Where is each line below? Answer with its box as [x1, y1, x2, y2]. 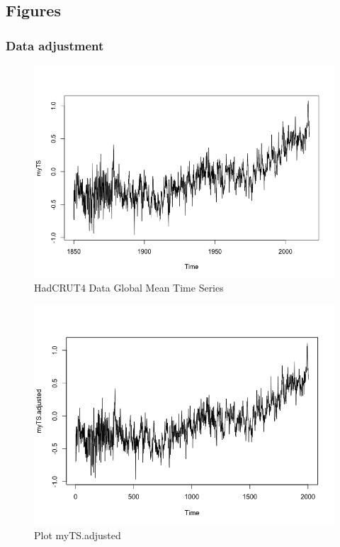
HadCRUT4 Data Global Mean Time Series [34, 280, 224, 295]
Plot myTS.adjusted [34, 527, 121, 542]
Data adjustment [6, 36, 104, 54]
